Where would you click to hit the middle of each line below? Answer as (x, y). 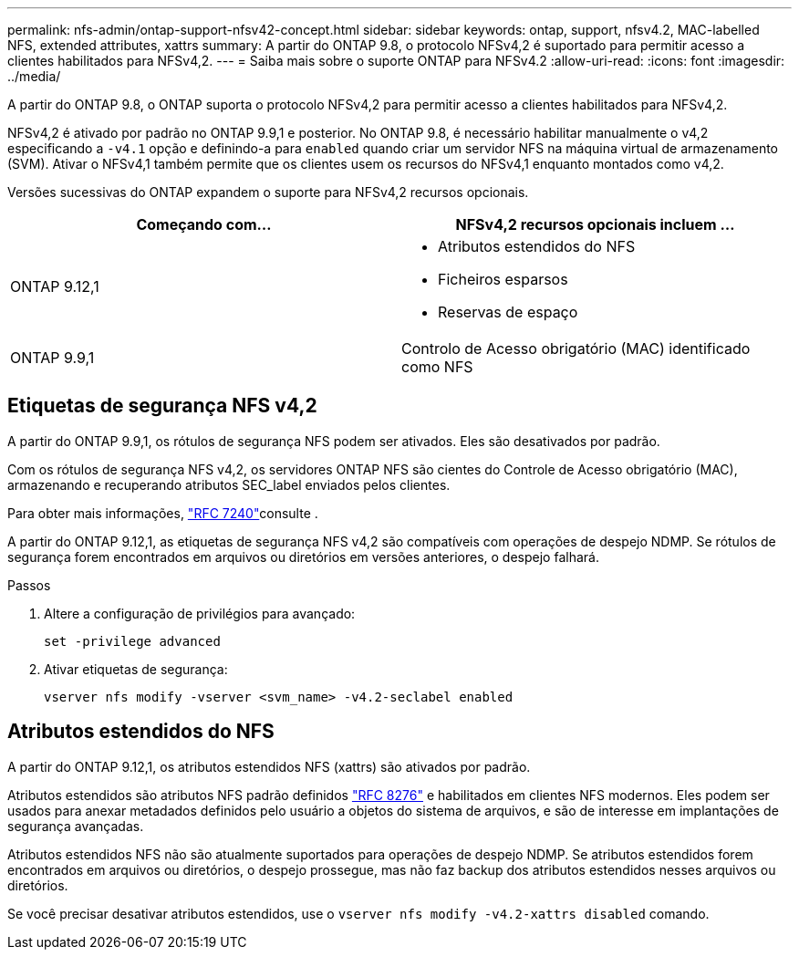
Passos (29, 585)
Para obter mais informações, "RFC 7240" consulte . (163, 513)
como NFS (437, 367)
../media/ (34, 76)
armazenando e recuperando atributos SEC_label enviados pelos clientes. (229, 484)
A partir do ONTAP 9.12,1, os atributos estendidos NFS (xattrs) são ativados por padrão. (269, 766)
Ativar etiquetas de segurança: (136, 669)
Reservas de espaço (508, 312)
